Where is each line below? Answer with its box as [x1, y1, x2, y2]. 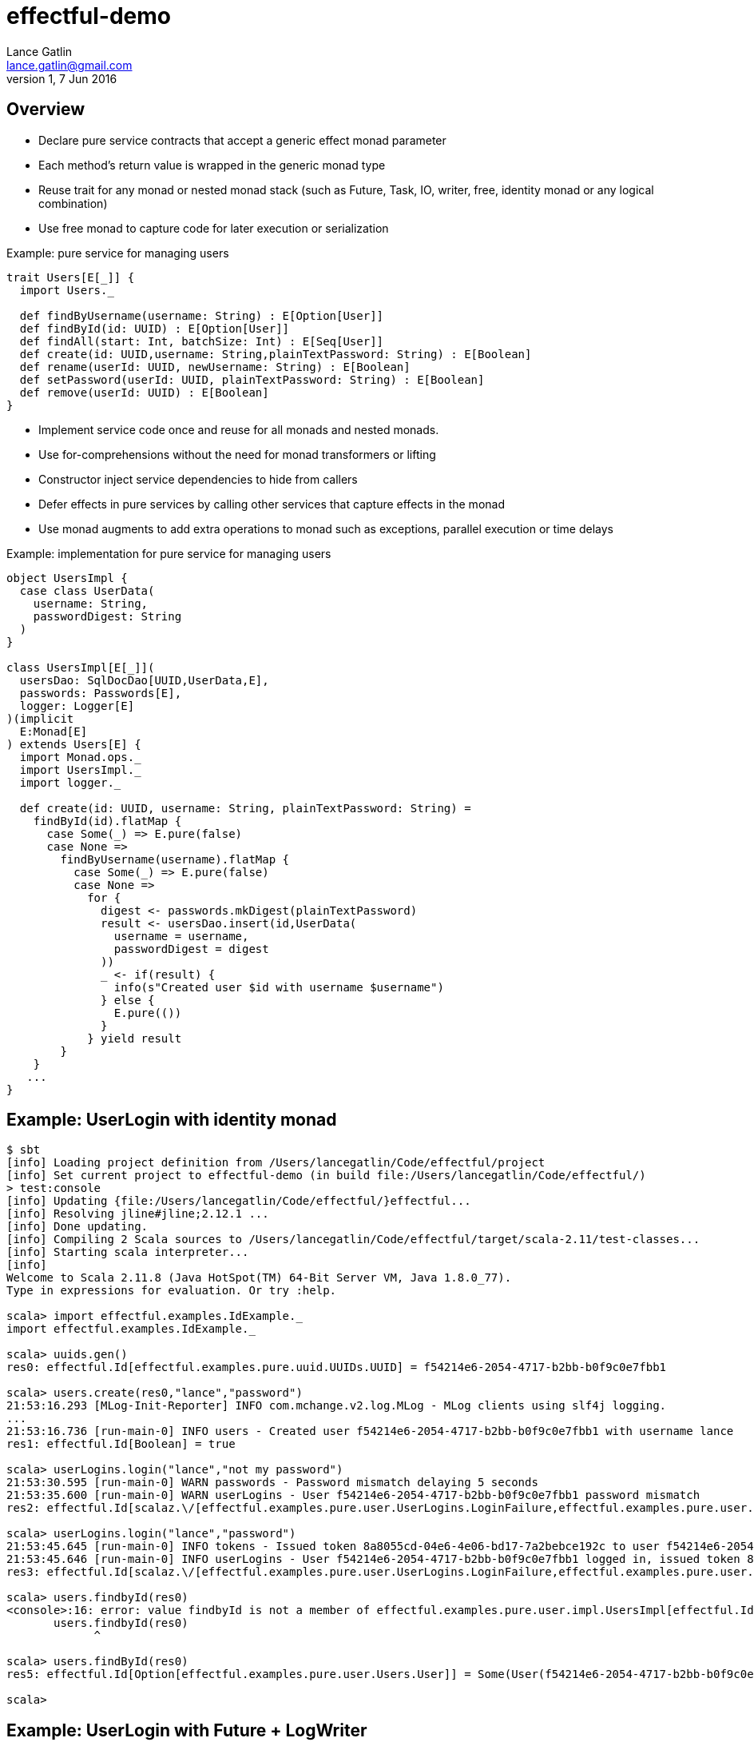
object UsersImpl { [6, 571, 128, 584]
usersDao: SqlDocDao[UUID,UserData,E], [19, 673, 269, 687]
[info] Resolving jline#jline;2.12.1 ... [6, 1207, 269, 1221]
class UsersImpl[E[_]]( [6, 660, 155, 674]
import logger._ [19, 775, 121, 789]
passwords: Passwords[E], [19, 686, 182, 700]
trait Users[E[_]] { [6, 270, 135, 284]
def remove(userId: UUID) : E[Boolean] [19, 385, 269, 399]
